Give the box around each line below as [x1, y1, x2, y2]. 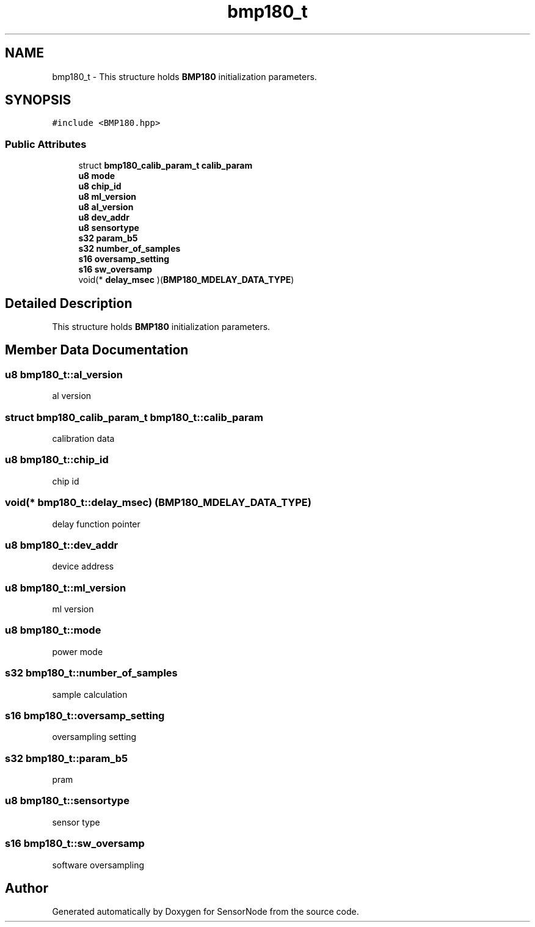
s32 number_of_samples [78, 243, 181, 254]
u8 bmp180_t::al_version [5, 368, 123, 381]
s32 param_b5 [78, 233, 138, 244]
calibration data [52, 433, 115, 444]
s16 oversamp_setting [78, 254, 170, 265]
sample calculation [52, 689, 128, 700]
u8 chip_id [78, 181, 122, 192]
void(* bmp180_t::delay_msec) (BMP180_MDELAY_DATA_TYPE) [5, 496, 311, 509]
